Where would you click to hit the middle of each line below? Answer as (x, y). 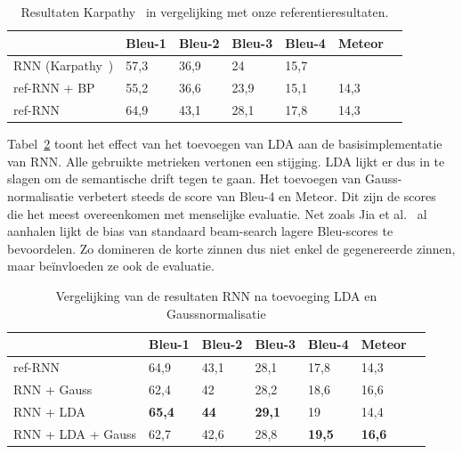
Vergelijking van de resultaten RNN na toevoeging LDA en (216, 295)
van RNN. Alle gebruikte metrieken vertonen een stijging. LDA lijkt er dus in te (226, 161)
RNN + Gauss (53, 389)
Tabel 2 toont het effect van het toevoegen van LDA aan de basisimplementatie (225, 144)
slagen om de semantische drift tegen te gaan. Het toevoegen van (184, 178)
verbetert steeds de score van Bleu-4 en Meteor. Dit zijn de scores (257, 196)
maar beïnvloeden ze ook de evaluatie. (111, 266)
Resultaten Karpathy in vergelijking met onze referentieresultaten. (205, 12)
